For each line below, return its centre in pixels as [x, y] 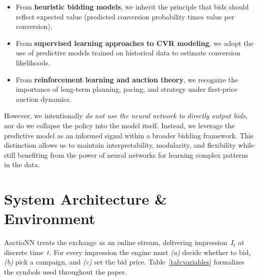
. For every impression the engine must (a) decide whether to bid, [150, 252]
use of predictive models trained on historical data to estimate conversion [128, 53]
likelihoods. [33, 62]
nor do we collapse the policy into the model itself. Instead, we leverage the [119, 125]
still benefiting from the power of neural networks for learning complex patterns [126, 154]
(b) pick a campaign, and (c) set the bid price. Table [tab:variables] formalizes [124, 262]
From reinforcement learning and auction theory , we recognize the [127, 79]
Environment [50, 218]
